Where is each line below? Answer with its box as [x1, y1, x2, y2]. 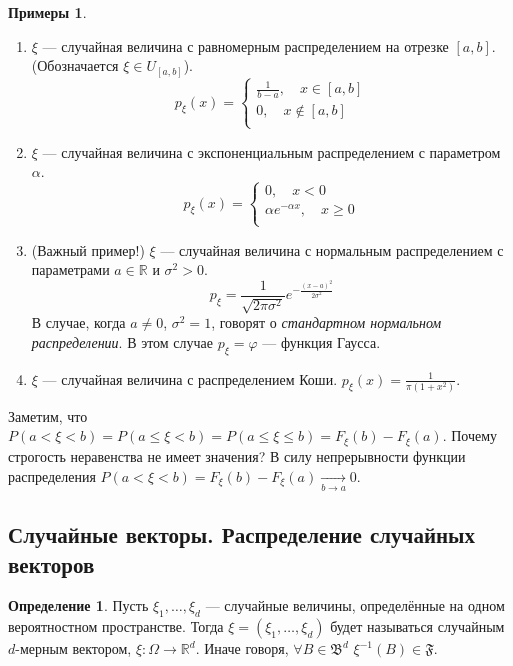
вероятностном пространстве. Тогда [8, 616, 224, 637]
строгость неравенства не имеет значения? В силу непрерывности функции [8, 445, 466, 466]
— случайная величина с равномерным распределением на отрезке [42, 35, 449, 56]
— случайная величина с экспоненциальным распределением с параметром [42, 141, 501, 162]
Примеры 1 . [8, 2, 87, 22]
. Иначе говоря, [195, 638, 289, 659]
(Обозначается [31, 55, 119, 76]
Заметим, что [8, 405, 88, 426]
